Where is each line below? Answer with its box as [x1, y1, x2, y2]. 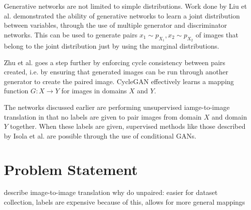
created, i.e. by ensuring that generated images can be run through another [4, 67, 229, 77]
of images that [196, 29, 238, 39]
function [4, 86, 29, 96]
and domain [212, 111, 247, 122]
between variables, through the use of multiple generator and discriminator [4, 20, 227, 30]
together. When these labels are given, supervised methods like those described [10, 121, 246, 131]
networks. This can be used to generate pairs [4, 29, 138, 39]
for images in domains [61, 86, 127, 96]
